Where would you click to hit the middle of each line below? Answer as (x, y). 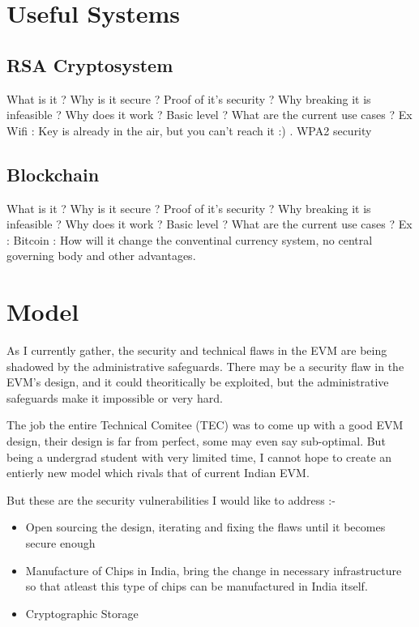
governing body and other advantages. (101, 256)
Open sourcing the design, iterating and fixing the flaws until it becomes (205, 527)
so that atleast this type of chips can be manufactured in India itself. (197, 586)
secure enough (60, 543)
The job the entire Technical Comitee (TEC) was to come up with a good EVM (205, 425)
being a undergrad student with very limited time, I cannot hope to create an (199, 456)
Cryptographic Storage (82, 613)
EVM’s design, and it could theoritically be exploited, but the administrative (198, 382)
